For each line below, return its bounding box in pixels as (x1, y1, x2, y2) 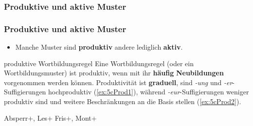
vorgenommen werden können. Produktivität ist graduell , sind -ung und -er (4, 77, 233, 87)
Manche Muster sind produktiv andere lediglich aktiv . (15, 42, 183, 52)
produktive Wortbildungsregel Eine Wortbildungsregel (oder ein (4, 58, 194, 68)
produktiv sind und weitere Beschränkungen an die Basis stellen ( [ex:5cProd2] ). (4, 96, 241, 107)
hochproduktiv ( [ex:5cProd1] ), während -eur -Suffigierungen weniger (48, 87, 249, 97)
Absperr (4, 112, 28, 123)
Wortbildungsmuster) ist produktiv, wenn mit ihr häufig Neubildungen (4, 68, 224, 78)
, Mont (71, 112, 91, 123)
